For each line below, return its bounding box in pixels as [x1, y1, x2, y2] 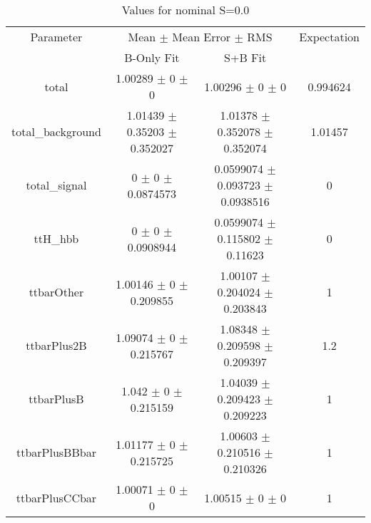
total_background [11, 123, 101, 140]
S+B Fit [224, 49, 267, 66]
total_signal [26, 177, 87, 193]
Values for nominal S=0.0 [121, 1, 250, 18]
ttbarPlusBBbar [16, 444, 96, 460]
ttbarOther [29, 284, 84, 300]
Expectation [299, 29, 360, 45]
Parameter [30, 29, 83, 45]
